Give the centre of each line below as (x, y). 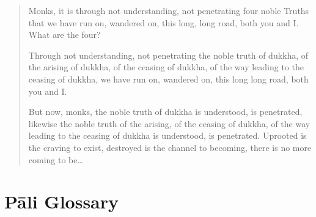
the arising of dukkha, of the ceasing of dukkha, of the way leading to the (166, 67)
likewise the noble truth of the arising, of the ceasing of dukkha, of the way (169, 123)
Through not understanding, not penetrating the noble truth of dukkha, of (168, 55)
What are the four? (64, 35)
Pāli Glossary (62, 201)
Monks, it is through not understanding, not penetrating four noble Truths (169, 10)
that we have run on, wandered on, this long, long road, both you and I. (164, 22)
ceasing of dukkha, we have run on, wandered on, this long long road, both (168, 79)
